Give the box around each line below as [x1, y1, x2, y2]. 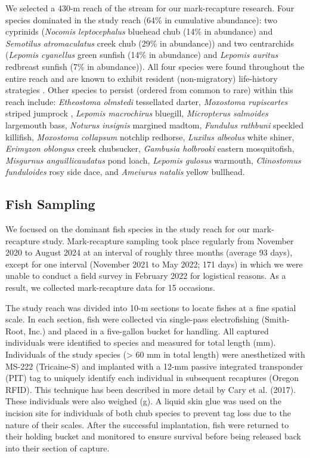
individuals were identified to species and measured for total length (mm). [5, 336, 276, 349]
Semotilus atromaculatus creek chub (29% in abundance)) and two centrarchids [5, 36, 294, 49]
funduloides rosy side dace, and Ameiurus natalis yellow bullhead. [5, 165, 245, 178]
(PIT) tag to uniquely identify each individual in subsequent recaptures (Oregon [5, 371, 299, 384]
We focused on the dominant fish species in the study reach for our [5, 223, 250, 235]
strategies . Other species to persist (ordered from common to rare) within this [5, 84, 293, 96]
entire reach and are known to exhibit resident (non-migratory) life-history [5, 72, 278, 84]
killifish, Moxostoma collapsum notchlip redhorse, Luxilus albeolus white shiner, [5, 130, 294, 143]
